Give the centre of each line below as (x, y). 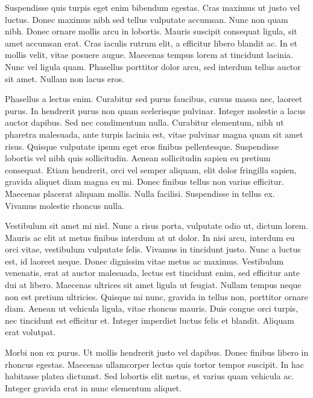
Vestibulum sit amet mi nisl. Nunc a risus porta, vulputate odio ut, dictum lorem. (156, 226)
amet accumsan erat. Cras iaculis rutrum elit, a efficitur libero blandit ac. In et (151, 43)
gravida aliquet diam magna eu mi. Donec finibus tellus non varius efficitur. (144, 181)
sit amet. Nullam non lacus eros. (65, 78)
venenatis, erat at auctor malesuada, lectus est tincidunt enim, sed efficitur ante (152, 273)
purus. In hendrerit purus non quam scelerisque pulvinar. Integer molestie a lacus (155, 110)
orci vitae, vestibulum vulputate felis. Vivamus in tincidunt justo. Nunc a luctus (153, 249)
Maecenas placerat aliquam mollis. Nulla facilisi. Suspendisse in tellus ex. (140, 193)
